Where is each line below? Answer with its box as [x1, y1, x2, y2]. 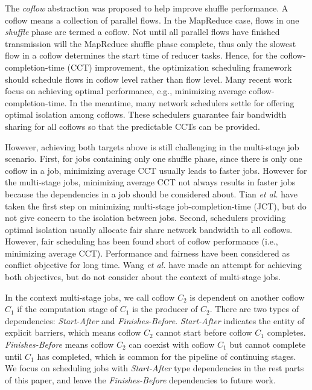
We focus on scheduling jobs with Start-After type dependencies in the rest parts [5, 362, 304, 374]
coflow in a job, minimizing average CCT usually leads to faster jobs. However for [5, 164, 307, 176]
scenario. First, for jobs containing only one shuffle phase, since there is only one [5, 152, 302, 165]
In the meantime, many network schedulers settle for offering [69, 96, 294, 109]
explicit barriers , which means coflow [5, 326, 141, 339]
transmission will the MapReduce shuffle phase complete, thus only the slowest [5, 37, 296, 50]
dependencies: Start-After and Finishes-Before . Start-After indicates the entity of [5, 314, 305, 327]
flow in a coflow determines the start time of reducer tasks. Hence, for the [5, 49, 278, 62]
